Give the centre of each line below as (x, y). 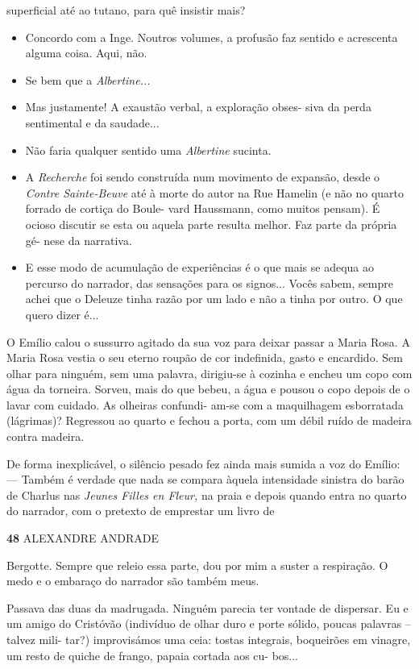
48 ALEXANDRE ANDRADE (83, 538)
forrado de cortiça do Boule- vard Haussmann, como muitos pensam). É (203, 208)
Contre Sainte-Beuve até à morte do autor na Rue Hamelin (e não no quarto (215, 192)
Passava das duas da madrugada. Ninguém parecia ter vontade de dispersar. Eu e (207, 607)
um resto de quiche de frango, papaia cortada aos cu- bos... (153, 655)
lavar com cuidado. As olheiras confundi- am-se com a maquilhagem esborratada (205, 404)
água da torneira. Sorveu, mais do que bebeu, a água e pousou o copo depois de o (208, 389)
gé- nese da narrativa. (79, 240)
